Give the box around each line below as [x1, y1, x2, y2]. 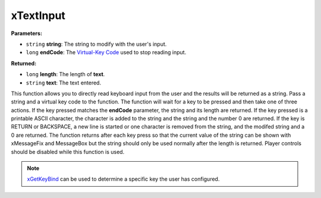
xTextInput [11, 9, 65, 22]
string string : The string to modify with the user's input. [26, 40, 167, 48]
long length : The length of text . [26, 71, 105, 78]
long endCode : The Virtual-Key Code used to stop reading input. [26, 49, 187, 56]
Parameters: [11, 30, 43, 37]
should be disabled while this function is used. [11, 148, 125, 155]
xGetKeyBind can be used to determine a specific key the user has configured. [27, 175, 220, 183]
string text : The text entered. [26, 79, 101, 86]
